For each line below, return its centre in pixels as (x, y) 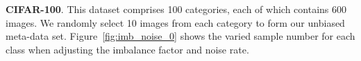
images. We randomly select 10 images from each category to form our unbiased (175, 22)
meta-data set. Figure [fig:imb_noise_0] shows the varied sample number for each (180, 36)
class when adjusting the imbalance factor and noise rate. (127, 49)
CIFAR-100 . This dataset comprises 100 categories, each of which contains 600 (176, 9)
